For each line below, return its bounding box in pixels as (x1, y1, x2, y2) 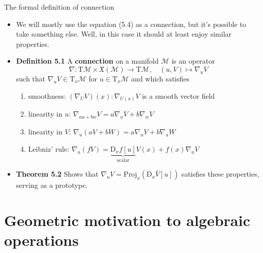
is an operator (171, 55, 215, 66)
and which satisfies (131, 73, 190, 83)
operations (4, 230, 79, 250)
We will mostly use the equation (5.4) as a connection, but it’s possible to (16, 18, 246, 29)
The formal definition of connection (4, 2, 114, 12)
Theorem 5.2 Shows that (16, 168, 99, 179)
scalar (116, 157, 130, 163)
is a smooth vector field (142, 90, 215, 101)
